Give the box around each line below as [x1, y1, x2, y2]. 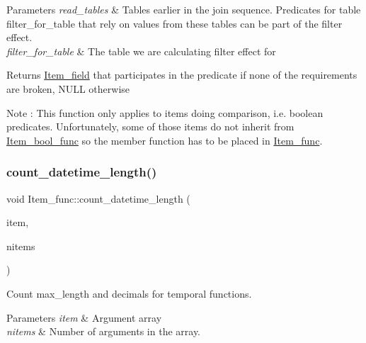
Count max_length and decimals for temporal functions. [6, 286, 252, 300]
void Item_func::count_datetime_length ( [6, 191, 190, 206]
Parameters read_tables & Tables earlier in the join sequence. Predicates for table [6, 2, 361, 16]
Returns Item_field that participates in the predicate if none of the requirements [6, 67, 358, 82]
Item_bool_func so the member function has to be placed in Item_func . [6, 133, 323, 147]
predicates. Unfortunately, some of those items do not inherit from [6, 119, 294, 134]
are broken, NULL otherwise [6, 81, 130, 96]
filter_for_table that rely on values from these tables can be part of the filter [6, 16, 343, 30]
